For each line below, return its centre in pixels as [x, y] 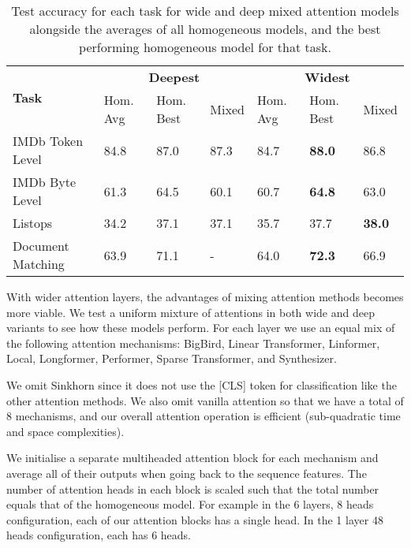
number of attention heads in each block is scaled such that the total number [193, 488]
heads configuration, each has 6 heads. [99, 535]
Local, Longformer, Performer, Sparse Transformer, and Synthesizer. [172, 358]
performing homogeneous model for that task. [205, 47]
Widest [327, 77]
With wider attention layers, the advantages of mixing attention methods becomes [205, 296]
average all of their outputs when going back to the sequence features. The [187, 473]
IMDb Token [48, 141]
